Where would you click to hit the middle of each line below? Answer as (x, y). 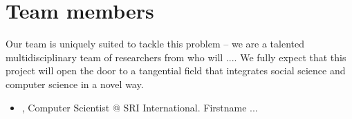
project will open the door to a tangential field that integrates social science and (176, 71)
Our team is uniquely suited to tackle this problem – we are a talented (155, 44)
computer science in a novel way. (75, 84)
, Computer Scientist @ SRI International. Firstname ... (140, 107)
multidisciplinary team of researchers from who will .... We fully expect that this (176, 57)
